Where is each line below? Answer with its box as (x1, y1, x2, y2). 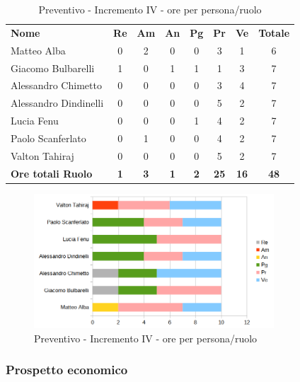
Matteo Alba (11, 42, 66, 57)
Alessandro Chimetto (11, 78, 102, 93)
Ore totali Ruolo (11, 166, 93, 180)
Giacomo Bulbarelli (11, 60, 95, 75)
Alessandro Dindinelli (11, 95, 104, 110)
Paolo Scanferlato (11, 130, 86, 145)
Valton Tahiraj (11, 148, 74, 163)
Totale (258, 25, 290, 40)
